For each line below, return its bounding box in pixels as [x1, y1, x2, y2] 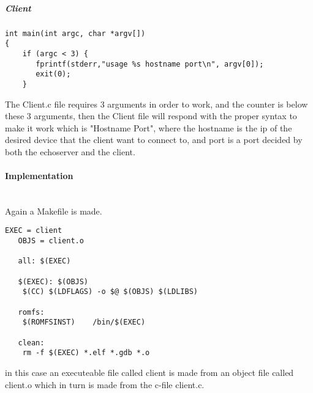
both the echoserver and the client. [5, 145, 135, 158]
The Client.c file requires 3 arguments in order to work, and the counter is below [5, 97, 308, 110]
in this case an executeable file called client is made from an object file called [5, 365, 294, 378]
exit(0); [36, 70, 71, 79]
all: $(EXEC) [18, 257, 71, 266]
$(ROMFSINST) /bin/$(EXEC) [22, 318, 146, 327]
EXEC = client [5, 226, 62, 235]
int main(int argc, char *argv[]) [5, 29, 146, 38]
